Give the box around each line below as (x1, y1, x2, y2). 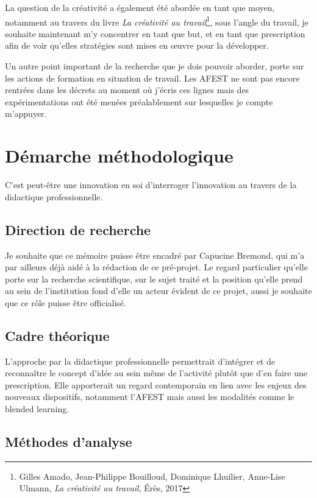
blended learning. (5, 402, 69, 415)
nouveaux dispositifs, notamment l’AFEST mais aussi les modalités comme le (5, 390, 294, 403)
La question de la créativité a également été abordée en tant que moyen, (5, 1, 275, 13)
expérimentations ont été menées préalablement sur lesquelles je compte (5, 95, 273, 108)
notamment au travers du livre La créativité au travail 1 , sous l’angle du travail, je (5, 13, 309, 28)
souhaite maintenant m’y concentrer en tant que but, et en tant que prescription (5, 27, 305, 40)
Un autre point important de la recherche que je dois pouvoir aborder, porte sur (5, 60, 304, 72)
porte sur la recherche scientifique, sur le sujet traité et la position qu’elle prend (5, 272, 303, 285)
